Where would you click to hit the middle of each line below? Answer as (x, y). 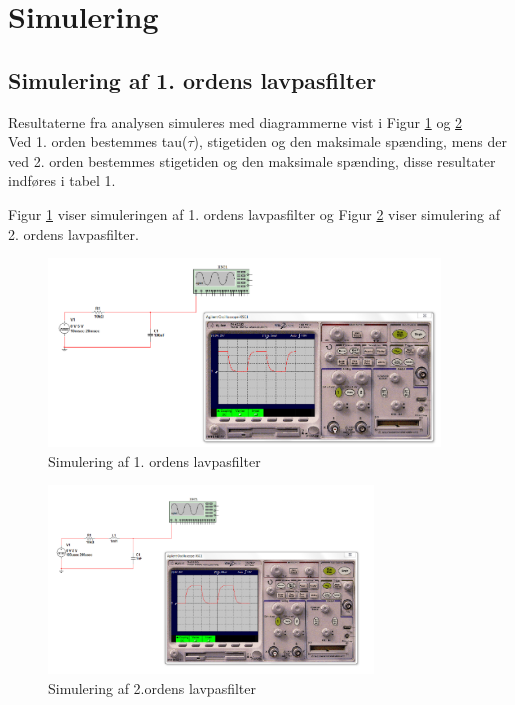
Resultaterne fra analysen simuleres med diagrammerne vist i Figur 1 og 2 (235, 121)
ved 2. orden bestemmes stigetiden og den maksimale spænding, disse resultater (252, 160)
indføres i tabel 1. (62, 180)
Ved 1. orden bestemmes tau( (98, 141)
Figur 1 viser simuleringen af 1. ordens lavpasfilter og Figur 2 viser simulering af (254, 213)
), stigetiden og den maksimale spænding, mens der (350, 141)
